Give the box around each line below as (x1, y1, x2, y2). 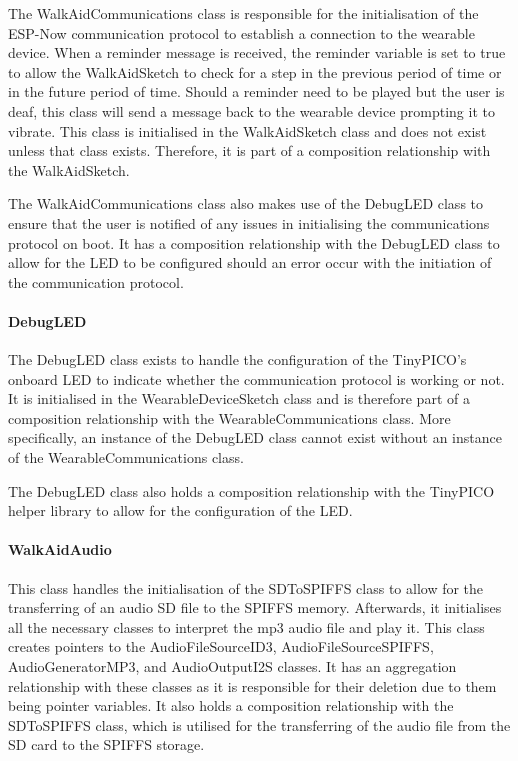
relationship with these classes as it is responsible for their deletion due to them (8, 675, 497, 696)
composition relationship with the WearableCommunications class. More (8, 407, 451, 428)
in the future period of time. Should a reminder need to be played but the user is (8, 81, 505, 102)
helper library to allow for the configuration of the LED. (8, 500, 353, 521)
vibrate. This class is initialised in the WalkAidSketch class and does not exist (8, 120, 487, 141)
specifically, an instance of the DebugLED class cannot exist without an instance (8, 427, 502, 448)
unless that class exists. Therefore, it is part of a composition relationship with (8, 140, 491, 161)
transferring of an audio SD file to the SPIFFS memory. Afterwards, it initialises (8, 597, 502, 618)
